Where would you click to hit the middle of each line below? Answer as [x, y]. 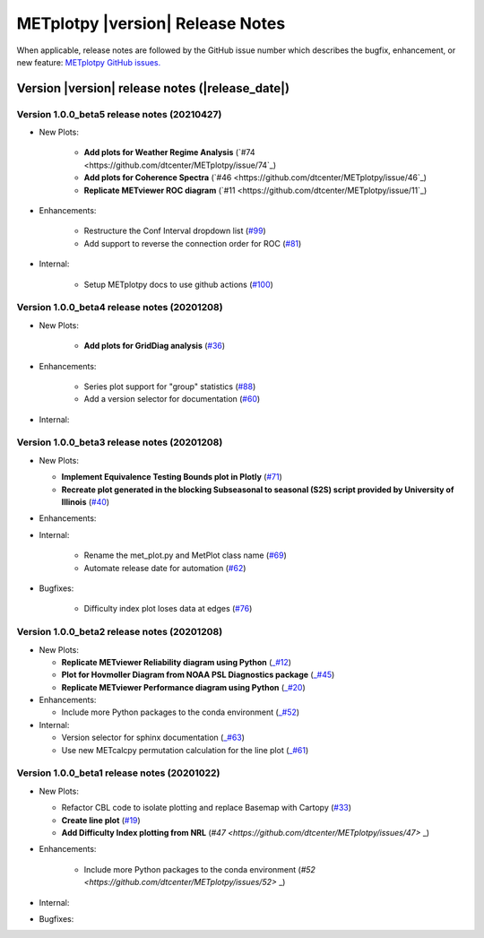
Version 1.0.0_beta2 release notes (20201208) [120, 632]
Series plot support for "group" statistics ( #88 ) [170, 386]
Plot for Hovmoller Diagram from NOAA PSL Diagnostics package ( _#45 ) [198, 675]
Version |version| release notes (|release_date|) [153, 88]
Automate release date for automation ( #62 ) [165, 568]
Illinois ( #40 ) [86, 502]
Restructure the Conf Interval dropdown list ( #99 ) [175, 231]
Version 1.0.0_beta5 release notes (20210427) [119, 114]
